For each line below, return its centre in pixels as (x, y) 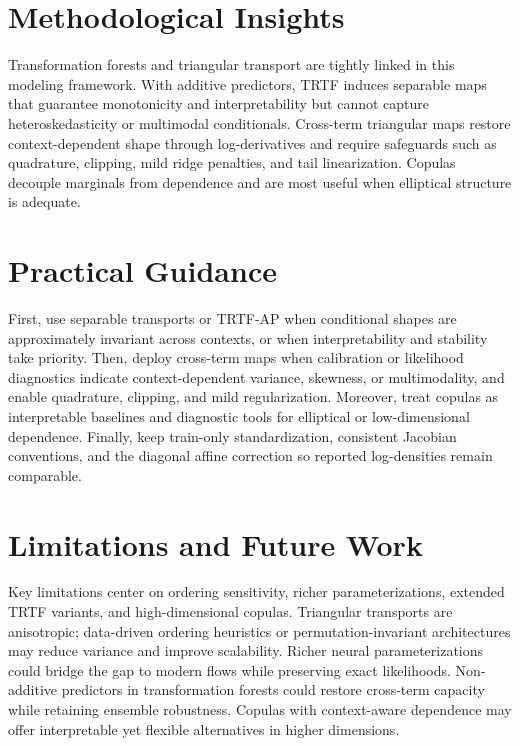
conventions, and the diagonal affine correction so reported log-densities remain (250, 455)
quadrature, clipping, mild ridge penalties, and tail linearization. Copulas (232, 162)
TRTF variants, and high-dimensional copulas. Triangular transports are (230, 611)
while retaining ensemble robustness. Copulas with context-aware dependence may (260, 709)
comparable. (45, 474)
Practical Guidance (142, 270)
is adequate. (44, 201)
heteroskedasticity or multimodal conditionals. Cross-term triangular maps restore (259, 122)
